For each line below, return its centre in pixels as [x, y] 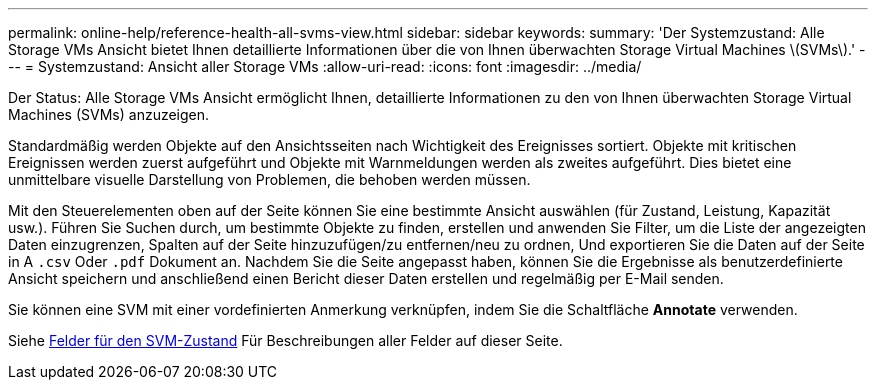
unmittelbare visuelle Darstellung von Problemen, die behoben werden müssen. [269, 179]
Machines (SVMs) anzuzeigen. [109, 114]
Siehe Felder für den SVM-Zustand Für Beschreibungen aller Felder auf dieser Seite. [285, 340]
